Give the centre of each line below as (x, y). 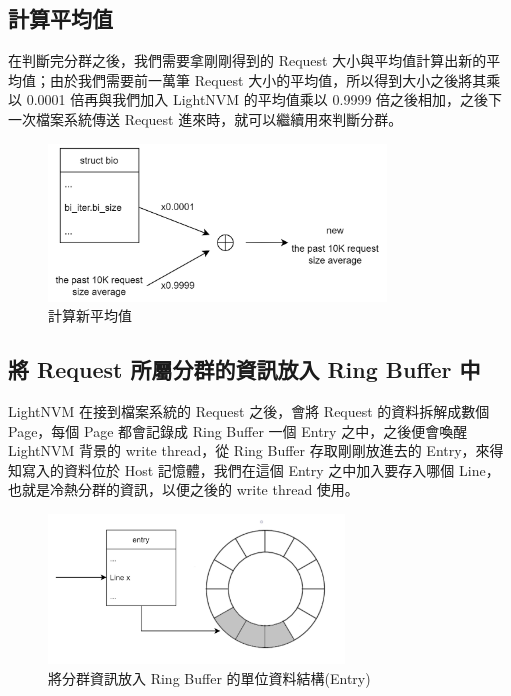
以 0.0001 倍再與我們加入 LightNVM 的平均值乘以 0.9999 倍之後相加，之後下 (255, 99)
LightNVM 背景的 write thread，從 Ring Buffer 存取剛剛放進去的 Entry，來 (249, 450)
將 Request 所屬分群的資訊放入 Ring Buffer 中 (244, 369)
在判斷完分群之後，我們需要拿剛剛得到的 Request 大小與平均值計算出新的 (247, 60)
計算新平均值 (90, 315)
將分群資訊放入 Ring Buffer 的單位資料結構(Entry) (209, 677)
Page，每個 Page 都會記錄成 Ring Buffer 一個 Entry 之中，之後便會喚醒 (238, 430)
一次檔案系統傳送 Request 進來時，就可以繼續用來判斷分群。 (205, 118)
